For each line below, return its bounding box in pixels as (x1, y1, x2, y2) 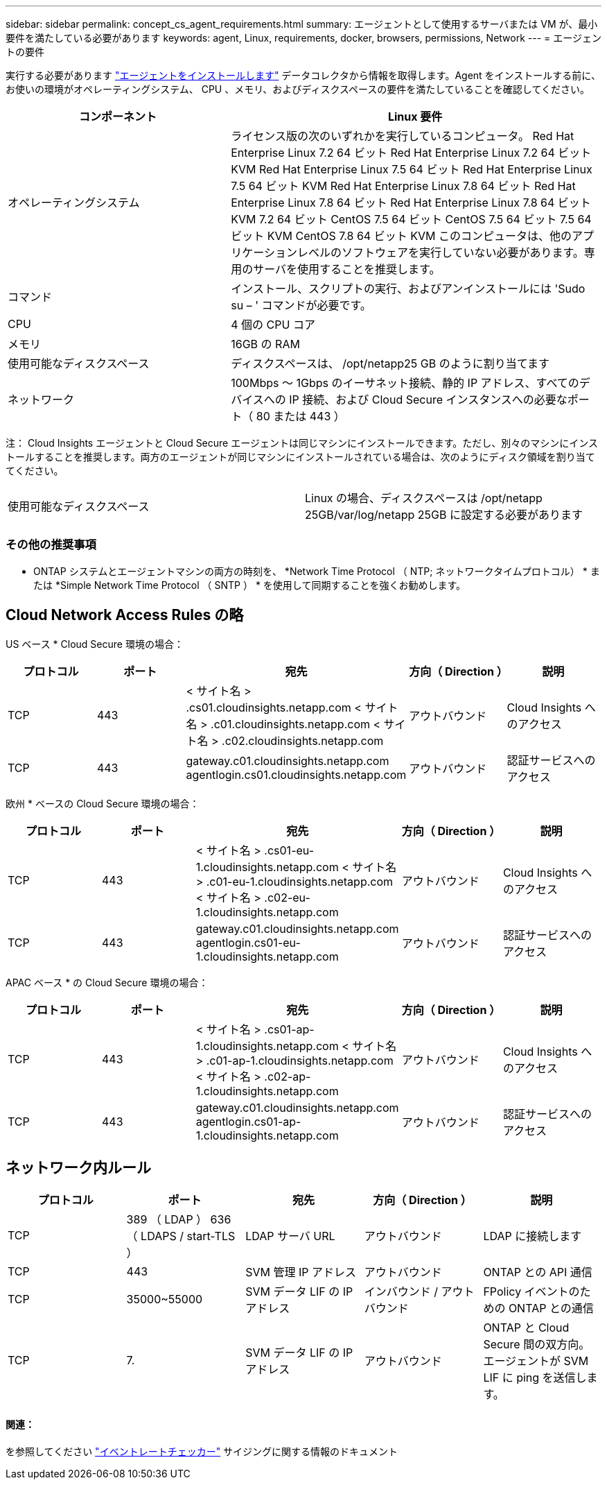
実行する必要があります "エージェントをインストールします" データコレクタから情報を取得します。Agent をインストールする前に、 (6, 69, 601, 81)
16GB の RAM (231, 337, 300, 351)
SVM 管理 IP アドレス (245, 1265, 356, 1280)
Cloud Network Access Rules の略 (6, 606, 244, 624)
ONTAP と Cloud (483, 1321, 570, 1335)
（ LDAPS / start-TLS (126, 1229, 236, 1244)
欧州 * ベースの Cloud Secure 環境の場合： (6, 797, 200, 809)
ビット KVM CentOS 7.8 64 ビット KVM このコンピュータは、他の (231, 229, 572, 243)
